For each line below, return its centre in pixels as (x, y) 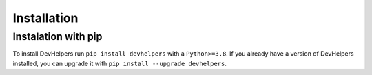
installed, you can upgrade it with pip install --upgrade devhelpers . (120, 63)
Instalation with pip (58, 36)
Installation (45, 18)
